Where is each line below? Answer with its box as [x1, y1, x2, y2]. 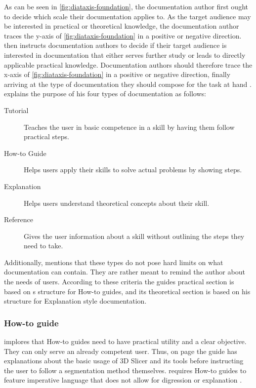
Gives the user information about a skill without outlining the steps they [24, 231, 245, 241]
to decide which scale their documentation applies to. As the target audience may [4, 11, 251, 21]
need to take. [24, 240, 63, 251]
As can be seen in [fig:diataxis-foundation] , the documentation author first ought [4, 1, 248, 11]
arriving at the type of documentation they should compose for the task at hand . [4, 78, 252, 89]
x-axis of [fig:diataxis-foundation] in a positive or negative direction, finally [4, 69, 231, 79]
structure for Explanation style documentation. [4, 296, 147, 306]
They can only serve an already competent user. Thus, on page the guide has [4, 346, 237, 356]
